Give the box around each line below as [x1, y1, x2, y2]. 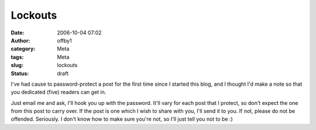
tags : [11, 53, 24, 61]
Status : [11, 70, 29, 77]
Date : [11, 29, 25, 36]
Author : [11, 37, 30, 44]
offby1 [57, 37, 73, 44]
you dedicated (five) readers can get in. [11, 89, 107, 96]
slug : [11, 62, 23, 69]
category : [11, 45, 36, 52]
